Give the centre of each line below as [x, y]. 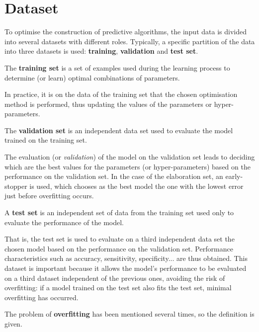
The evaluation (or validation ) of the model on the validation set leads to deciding [130, 157]
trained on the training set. [46, 140]
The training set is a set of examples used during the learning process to [117, 67]
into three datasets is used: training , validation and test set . [101, 51]
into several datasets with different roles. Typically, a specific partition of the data [130, 41]
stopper [16, 186]
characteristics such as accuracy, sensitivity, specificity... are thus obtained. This [126, 258]
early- [234, 176]
